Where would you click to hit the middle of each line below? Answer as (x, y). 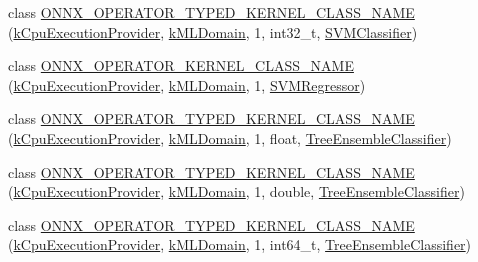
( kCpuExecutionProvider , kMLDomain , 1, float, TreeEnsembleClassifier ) (230, 137)
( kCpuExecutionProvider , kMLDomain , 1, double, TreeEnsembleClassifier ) (236, 191)
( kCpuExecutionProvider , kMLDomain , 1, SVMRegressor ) (187, 84)
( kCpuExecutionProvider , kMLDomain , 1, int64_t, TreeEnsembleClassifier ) (240, 244)
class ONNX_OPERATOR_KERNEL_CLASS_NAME (181, 65)
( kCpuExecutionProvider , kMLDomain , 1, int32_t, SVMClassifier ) (213, 31)
